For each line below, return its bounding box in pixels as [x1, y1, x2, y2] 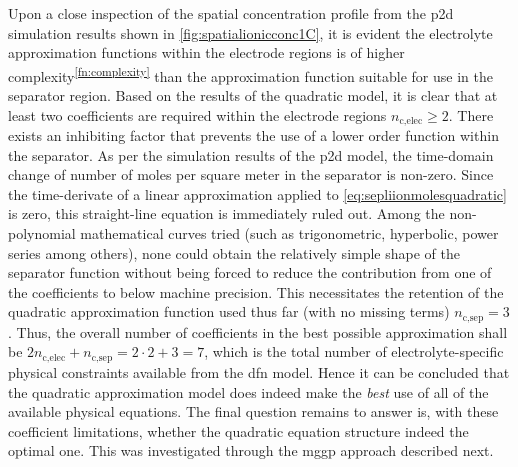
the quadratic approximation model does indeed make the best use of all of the [8, 381, 489, 402]
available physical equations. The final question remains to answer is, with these [8, 401, 499, 422]
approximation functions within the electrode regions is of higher [8, 42, 405, 63]
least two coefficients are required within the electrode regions [8, 104, 387, 125]
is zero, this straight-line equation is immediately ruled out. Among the [8, 203, 445, 224]
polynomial [8, 223, 76, 244]
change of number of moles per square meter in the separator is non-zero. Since [8, 164, 494, 185]
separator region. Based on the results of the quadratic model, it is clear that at [8, 85, 498, 106]
